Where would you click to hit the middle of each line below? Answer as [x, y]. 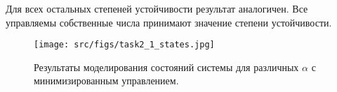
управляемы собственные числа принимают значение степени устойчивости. [169, 22]
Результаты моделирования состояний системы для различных [166, 67]
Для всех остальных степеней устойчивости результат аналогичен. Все [157, 8]
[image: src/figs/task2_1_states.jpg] [124, 45]
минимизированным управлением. [106, 80]
